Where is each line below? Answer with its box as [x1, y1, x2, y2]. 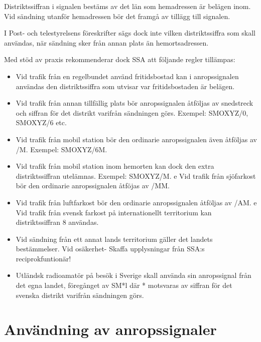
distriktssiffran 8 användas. [16, 217, 99, 227]
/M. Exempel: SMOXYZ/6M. [16, 144, 107, 154]
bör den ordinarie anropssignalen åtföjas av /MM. [16, 180, 170, 191]
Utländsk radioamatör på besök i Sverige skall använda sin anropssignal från [16, 270, 251, 280]
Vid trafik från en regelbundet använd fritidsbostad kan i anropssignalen [16, 71, 239, 81]
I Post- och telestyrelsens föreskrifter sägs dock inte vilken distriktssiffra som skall [4, 28, 256, 38]
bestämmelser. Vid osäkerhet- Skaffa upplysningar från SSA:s [16, 243, 205, 254]
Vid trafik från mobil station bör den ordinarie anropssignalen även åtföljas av [16, 134, 257, 144]
